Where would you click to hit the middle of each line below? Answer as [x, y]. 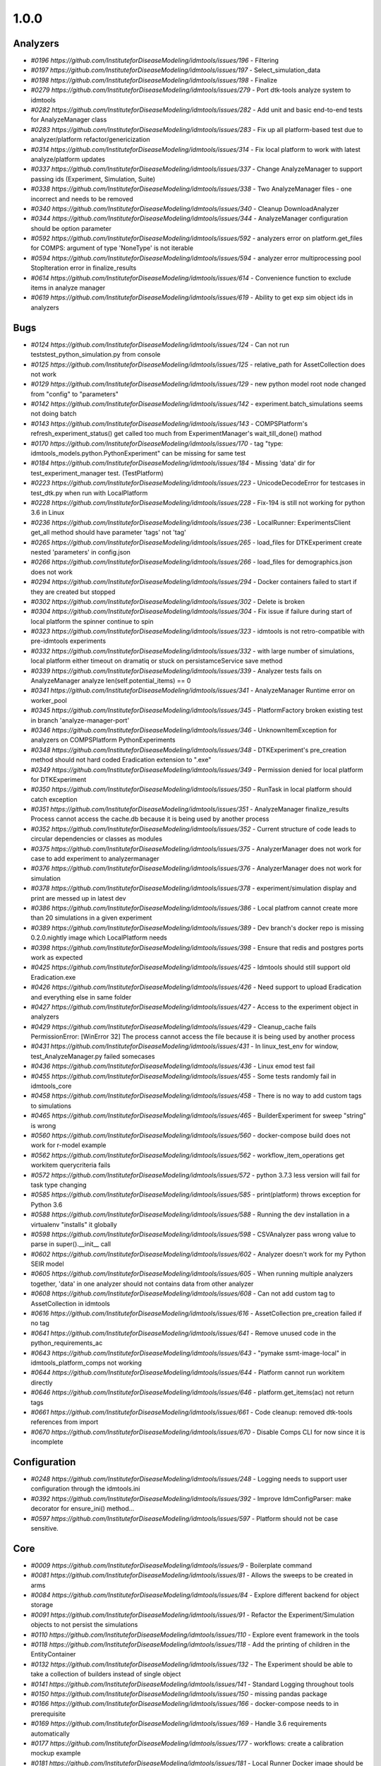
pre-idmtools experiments [68, 641]
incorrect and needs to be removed [82, 198]
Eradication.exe [53, 977]
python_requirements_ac [67, 1343]
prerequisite [48, 1714]
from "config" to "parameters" [75, 394]
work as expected [57, 957]
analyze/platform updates [68, 159]
